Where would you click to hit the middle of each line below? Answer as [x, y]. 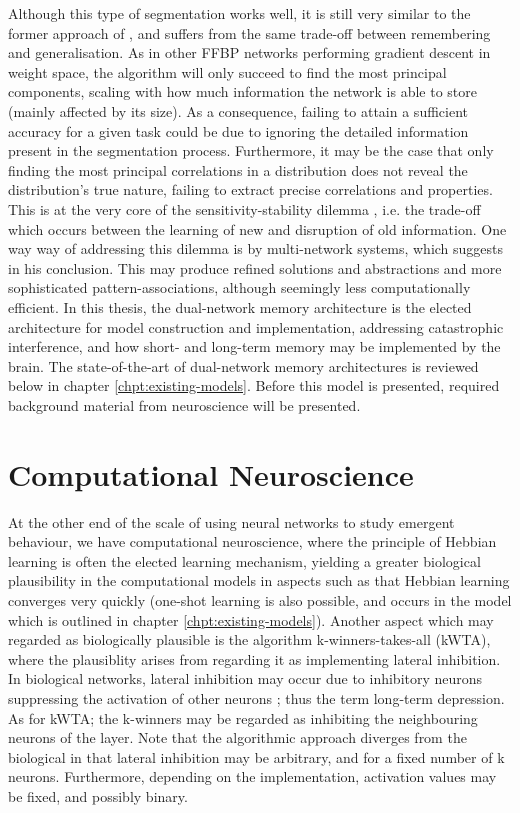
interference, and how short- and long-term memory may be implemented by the [254, 346]
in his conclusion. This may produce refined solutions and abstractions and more [255, 267]
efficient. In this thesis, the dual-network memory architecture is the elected [240, 306]
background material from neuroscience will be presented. [184, 404]
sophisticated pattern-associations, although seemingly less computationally [239, 287]
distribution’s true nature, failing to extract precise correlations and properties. [250, 189]
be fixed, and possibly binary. [98, 795]
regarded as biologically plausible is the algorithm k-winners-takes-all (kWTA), [249, 639]
